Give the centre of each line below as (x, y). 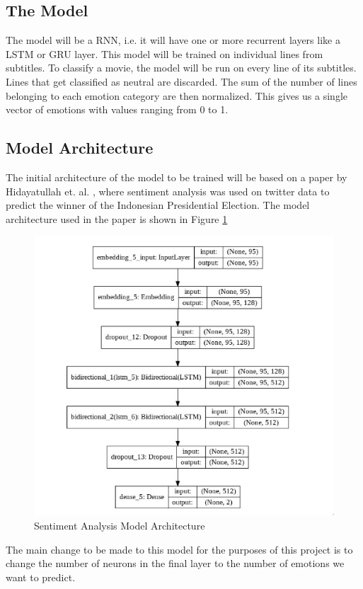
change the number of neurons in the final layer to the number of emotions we (175, 563)
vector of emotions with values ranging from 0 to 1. (117, 109)
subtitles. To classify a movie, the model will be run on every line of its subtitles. (181, 68)
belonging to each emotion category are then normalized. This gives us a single (177, 95)
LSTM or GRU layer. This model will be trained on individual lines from (165, 53)
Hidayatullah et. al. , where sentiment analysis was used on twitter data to (168, 191)
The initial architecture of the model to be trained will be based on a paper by (177, 177)
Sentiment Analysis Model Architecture (120, 525)
